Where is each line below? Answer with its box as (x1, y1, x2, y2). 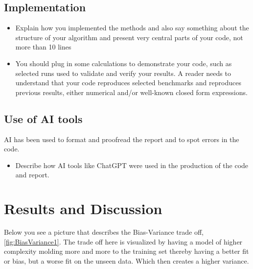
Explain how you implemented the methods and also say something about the (15, 23, 249, 33)
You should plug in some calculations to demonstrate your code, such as (15, 58, 232, 68)
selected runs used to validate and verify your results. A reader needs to (15, 68, 231, 78)
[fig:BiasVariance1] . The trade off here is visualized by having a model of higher (4, 236, 243, 246)
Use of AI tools (4, 111, 83, 126)
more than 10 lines (15, 42, 71, 52)
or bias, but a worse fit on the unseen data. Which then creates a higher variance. (4, 255, 249, 266)
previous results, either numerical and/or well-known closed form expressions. (15, 87, 248, 97)
